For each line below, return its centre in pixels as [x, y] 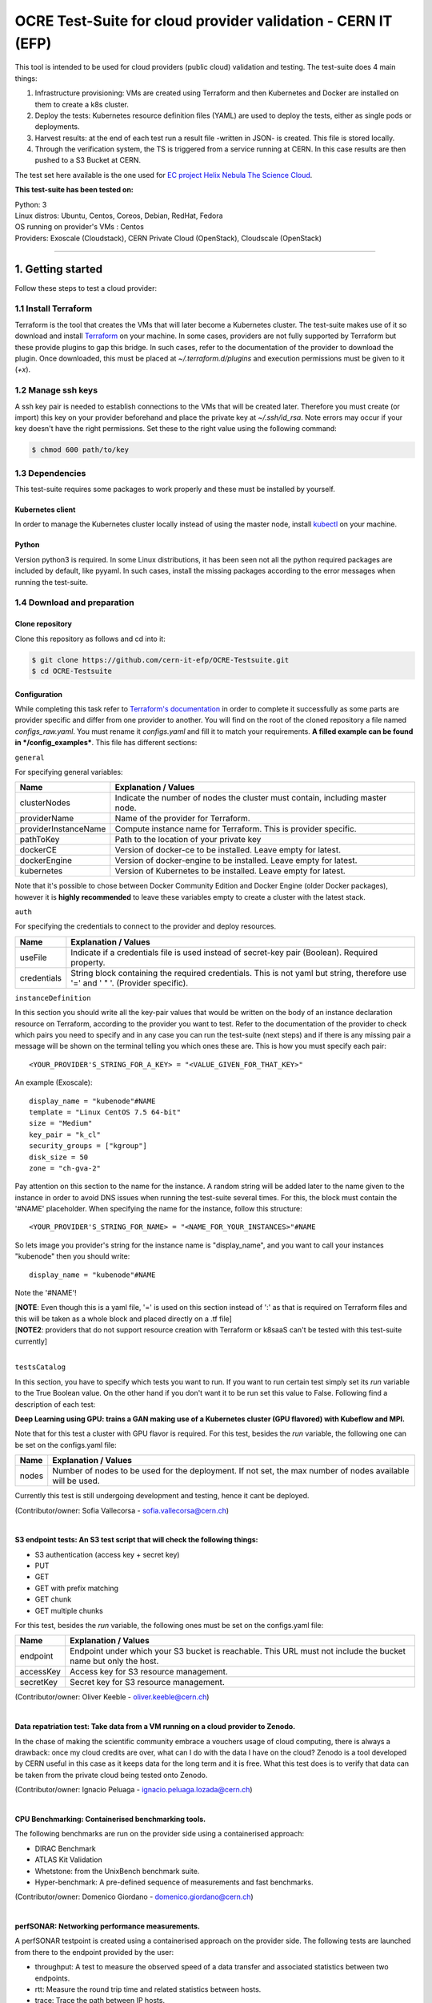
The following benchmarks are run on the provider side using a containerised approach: [160, 1834]
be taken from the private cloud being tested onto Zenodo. [111, 1775]
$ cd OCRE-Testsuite [72, 671]
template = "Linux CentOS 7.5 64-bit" [105, 1112]
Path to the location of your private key [188, 840]
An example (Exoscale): [54, 1082]
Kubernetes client [45, 510]
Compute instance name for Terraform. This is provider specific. [236, 829]
